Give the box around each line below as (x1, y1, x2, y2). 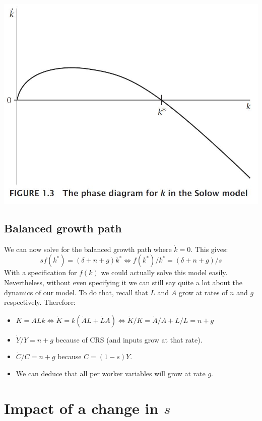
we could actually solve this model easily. (101, 267, 228, 278)
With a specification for (4, 267, 77, 278)
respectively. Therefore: (4, 297, 76, 307)
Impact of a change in (4, 397, 159, 418)
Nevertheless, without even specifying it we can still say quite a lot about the (4, 277, 242, 287)
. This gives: (190, 243, 228, 254)
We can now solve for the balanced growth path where (4, 243, 172, 254)
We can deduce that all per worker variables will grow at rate (16, 368, 206, 378)
